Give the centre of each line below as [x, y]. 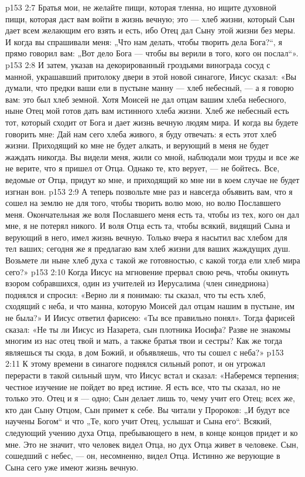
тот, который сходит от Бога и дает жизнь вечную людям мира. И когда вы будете [152, 122]
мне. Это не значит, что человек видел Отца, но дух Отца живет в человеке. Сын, [152, 444]
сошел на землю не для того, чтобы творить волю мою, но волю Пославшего [143, 203]
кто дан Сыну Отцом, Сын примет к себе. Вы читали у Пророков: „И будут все [148, 409]
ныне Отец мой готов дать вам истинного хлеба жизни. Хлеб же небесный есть [147, 111]
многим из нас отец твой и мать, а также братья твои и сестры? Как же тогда [144, 341]
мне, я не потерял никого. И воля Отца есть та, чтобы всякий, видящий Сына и [148, 226]
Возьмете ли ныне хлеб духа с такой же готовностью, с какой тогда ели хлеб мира [153, 260]
